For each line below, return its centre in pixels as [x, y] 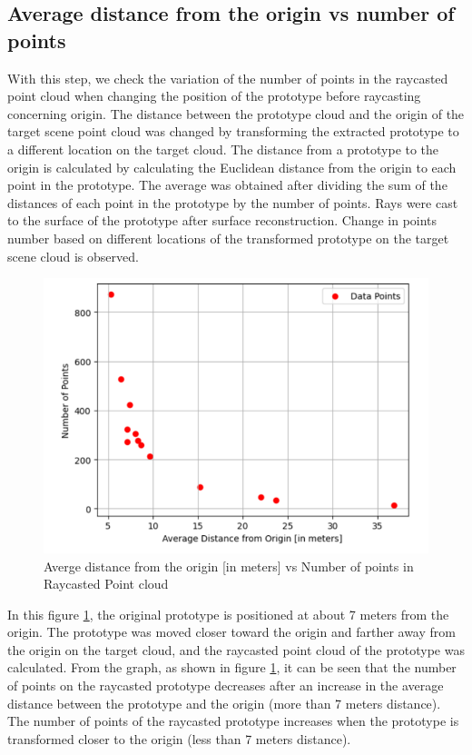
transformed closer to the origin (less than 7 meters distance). [179, 738]
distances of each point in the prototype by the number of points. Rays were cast [233, 202]
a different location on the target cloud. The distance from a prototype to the [223, 149]
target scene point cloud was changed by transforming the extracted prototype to [233, 131]
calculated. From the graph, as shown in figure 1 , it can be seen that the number [232, 667]
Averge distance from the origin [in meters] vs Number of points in [229, 566]
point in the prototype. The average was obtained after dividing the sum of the [227, 185]
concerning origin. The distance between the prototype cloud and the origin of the [236, 113]
